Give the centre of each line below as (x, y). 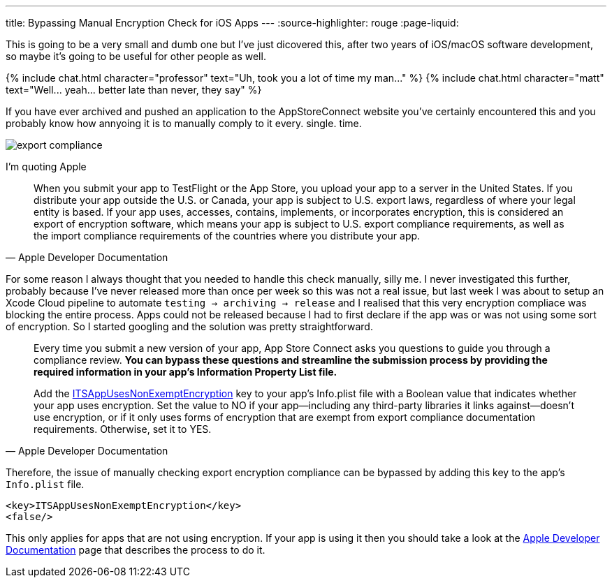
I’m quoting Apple (46, 167)
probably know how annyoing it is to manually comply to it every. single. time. (184, 123)
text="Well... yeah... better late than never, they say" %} (134, 90)
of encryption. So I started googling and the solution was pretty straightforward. (189, 326)
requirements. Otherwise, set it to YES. (123, 429)
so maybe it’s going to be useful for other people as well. (136, 56)
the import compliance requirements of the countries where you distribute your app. (227, 236)
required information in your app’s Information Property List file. (185, 372)
